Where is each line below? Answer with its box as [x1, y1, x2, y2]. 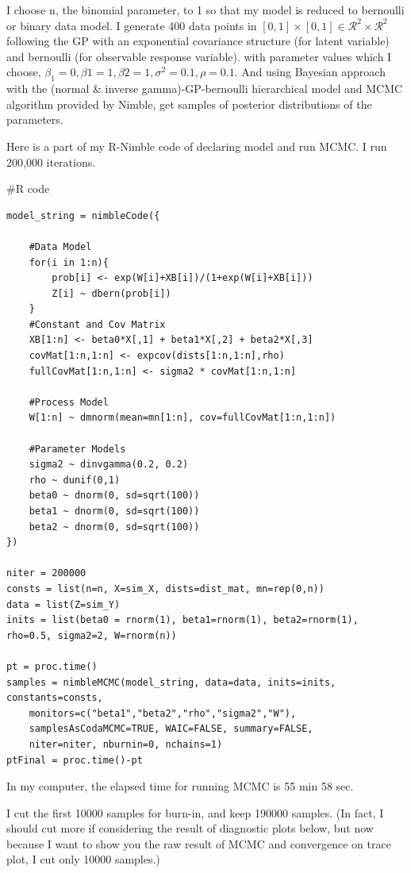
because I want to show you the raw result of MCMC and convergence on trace [6, 835, 391, 852]
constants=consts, [6, 692, 103, 704]
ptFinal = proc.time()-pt [6, 754, 143, 766]
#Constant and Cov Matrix [29, 318, 166, 330]
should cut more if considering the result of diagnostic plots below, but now [6, 820, 374, 836]
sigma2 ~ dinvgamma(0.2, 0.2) [29, 459, 189, 471]
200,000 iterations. [6, 153, 96, 170]
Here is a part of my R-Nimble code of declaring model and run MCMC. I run [6, 137, 387, 154]
